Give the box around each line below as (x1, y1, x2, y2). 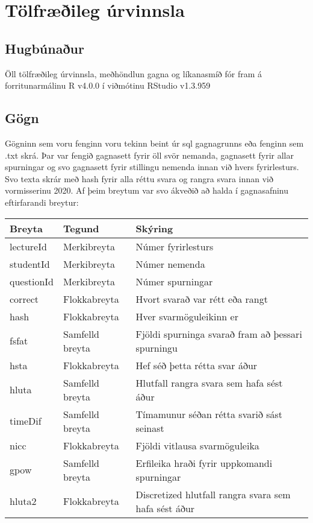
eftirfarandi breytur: (5, 195, 79, 208)
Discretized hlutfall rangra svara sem (135, 487, 291, 501)
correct (10, 291, 39, 306)
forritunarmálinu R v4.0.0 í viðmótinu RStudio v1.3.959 (5, 79, 211, 92)
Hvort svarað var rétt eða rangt (135, 291, 268, 306)
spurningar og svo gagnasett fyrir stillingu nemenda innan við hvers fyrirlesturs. (5, 160, 299, 173)
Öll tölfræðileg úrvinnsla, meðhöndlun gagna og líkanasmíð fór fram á (5, 67, 262, 80)
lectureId (10, 239, 47, 253)
